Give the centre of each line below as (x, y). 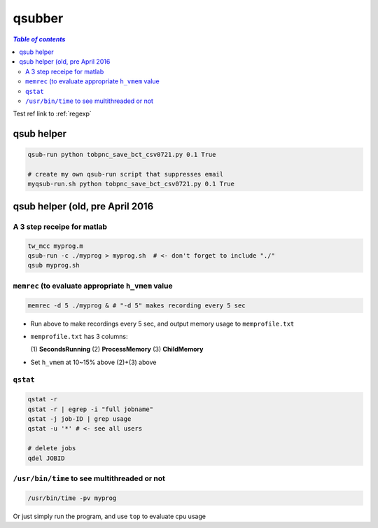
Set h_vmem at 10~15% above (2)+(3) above (93, 362)
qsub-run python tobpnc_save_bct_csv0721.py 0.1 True (122, 155)
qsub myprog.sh (54, 265)
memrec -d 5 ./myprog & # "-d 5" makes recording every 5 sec (136, 305)
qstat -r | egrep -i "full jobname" (91, 409)
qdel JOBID (46, 458)
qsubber (38, 18)
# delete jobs (52, 449)
